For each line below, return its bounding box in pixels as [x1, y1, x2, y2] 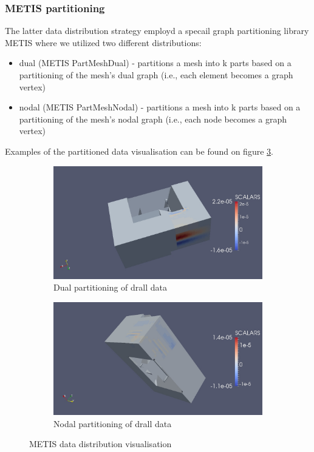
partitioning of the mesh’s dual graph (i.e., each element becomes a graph [19, 69, 293, 81]
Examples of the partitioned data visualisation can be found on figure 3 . [5, 144, 273, 157]
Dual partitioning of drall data [53, 281, 167, 294]
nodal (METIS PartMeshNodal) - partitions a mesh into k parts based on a [19, 101, 301, 113]
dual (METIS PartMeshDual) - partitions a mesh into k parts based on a [19, 56, 292, 69]
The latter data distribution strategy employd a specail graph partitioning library [5, 24, 309, 37]
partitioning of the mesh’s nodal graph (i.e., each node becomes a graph [19, 112, 287, 125]
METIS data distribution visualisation [29, 437, 172, 450]
